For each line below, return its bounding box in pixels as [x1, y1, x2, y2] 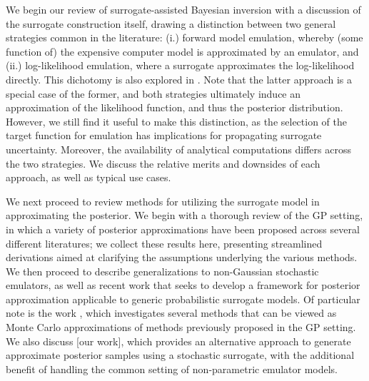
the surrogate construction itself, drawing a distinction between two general [6, 16, 336, 31]
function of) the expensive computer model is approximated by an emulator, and [6, 44, 359, 59]
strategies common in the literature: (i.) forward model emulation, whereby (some [6, 30, 363, 45]
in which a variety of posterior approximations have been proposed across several [6, 221, 360, 236]
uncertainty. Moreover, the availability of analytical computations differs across [6, 141, 351, 156]
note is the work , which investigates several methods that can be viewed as [6, 305, 337, 320]
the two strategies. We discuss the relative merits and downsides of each [6, 156, 320, 171]
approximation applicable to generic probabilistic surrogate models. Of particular [6, 291, 360, 306]
